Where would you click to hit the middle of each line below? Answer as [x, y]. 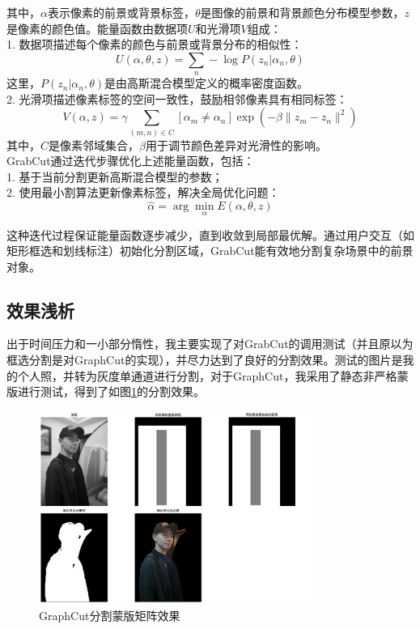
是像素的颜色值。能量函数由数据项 [97, 28]
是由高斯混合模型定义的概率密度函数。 [207, 83]
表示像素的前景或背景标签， [121, 12]
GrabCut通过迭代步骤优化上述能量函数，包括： [131, 161]
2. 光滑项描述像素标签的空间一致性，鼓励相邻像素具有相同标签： [177, 98]
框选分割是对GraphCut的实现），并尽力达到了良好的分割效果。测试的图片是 [205, 360]
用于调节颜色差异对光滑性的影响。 [236, 144]
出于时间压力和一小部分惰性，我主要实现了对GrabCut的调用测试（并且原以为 [210, 344]
